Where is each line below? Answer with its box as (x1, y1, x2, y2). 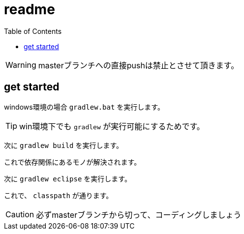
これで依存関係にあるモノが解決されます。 (4, 157, 141, 166)
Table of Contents (4, 27, 62, 35)
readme (4, 1, 55, 18)
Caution (5, 209, 34, 219)
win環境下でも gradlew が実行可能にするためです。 (19, 121, 205, 131)
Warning (5, 59, 36, 70)
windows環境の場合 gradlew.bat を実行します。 (4, 102, 164, 111)
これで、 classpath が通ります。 (4, 191, 113, 200)
